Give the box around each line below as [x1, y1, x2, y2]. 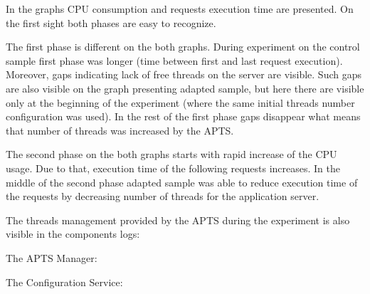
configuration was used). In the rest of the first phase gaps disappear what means [6, 109, 361, 124]
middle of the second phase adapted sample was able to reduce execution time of [6, 174, 358, 189]
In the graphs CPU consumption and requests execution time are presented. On [6, 1, 354, 16]
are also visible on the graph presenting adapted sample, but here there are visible [6, 80, 364, 95]
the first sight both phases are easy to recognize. [6, 15, 216, 30]
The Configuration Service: [6, 274, 123, 289]
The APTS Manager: [6, 250, 97, 265]
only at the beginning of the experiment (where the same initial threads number [6, 95, 355, 110]
